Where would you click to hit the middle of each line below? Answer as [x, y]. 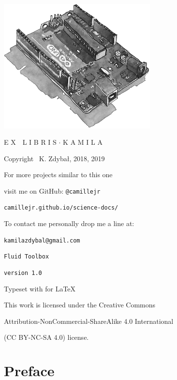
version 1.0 [23, 273]
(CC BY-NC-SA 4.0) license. [46, 337]
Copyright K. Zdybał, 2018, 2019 [54, 158]
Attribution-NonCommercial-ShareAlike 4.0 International [89, 321]
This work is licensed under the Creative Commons [80, 305]
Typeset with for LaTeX [40, 288]
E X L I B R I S [30, 142]
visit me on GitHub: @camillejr [52, 190]
